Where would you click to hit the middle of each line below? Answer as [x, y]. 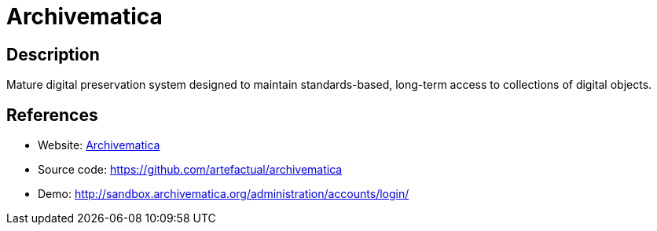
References [52, 115]
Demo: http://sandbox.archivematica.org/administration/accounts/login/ [224, 194]
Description [53, 54]
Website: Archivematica [99, 145]
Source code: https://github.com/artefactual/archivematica [190, 170]
